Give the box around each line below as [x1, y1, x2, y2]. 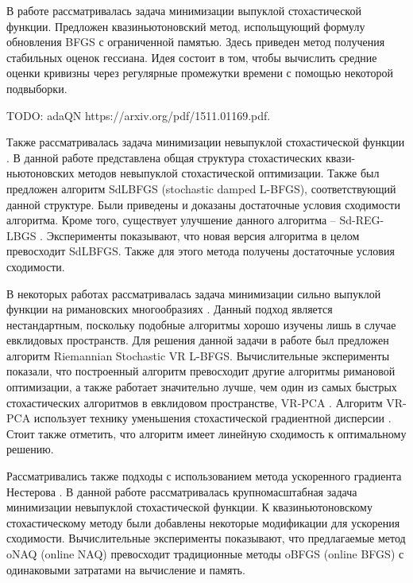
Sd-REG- [339, 212, 384, 228]
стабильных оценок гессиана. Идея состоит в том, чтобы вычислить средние [6, 49, 377, 65]
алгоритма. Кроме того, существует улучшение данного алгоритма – [6, 212, 336, 228]
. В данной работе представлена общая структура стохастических [6, 149, 322, 165]
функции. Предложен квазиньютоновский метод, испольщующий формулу [6, 17, 365, 34]
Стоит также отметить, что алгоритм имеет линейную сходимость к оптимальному [6, 425, 407, 441]
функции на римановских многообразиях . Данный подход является [6, 301, 333, 317]
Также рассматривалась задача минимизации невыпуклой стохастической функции [6, 134, 405, 150]
